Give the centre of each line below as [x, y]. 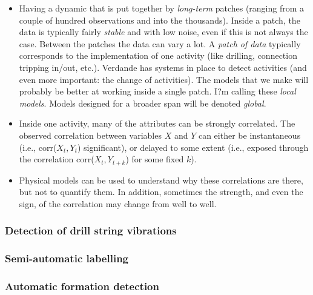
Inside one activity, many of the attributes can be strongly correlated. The [157, 123]
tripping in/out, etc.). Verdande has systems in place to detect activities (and [163, 67]
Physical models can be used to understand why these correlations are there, [161, 180]
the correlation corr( [57, 159]
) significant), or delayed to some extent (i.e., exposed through [193, 147]
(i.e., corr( [38, 147]
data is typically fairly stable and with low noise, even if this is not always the [163, 32]
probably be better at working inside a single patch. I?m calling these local [157, 91]
